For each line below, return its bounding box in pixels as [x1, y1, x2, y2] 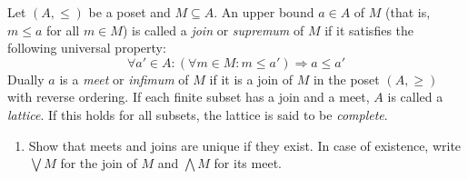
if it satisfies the [324, 20, 414, 39]
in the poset [313, 69, 380, 88]
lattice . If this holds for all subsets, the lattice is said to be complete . [7, 104, 388, 124]
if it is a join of [209, 69, 294, 88]
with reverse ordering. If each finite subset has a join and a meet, [7, 87, 370, 106]
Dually [7, 69, 45, 88]
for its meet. [214, 154, 282, 173]
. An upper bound [214, 3, 314, 21]
